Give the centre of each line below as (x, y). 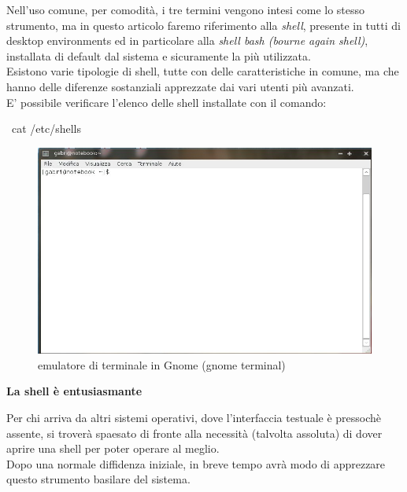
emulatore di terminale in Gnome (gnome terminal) (162, 364)
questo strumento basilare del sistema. (98, 479)
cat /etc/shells (46, 129)
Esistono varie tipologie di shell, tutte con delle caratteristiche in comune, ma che (203, 71)
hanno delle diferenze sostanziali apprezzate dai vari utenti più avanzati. (180, 86)
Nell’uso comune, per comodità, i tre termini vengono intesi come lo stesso (186, 9)
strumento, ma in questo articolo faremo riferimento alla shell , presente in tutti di (203, 25)
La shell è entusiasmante (74, 391)
